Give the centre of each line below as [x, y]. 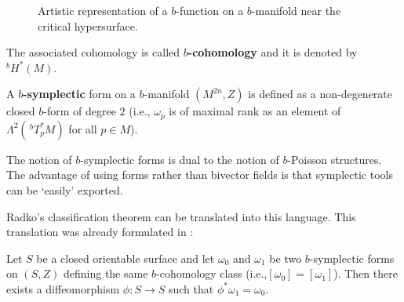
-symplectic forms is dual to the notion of [180, 159]
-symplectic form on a [79, 94]
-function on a [210, 10]
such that [191, 288]
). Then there [366, 273]
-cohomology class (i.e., [212, 273]
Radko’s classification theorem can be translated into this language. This [181, 216]
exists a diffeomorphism [63, 288]
